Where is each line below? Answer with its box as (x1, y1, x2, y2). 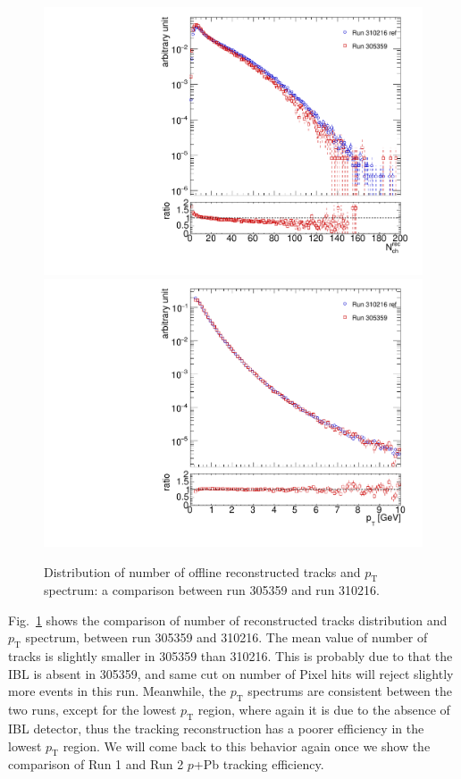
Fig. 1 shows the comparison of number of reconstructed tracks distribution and (8, 610, 448, 629)
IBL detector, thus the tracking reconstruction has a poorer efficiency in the (8, 719, 424, 738)
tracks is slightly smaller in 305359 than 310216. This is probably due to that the (8, 647, 453, 666)
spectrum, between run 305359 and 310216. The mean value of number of (25, 628, 428, 647)
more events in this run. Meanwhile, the (8, 682, 227, 700)
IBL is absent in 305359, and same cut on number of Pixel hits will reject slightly (8, 664, 454, 683)
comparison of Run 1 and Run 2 (8, 755, 184, 774)
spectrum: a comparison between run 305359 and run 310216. (44, 581, 380, 599)
